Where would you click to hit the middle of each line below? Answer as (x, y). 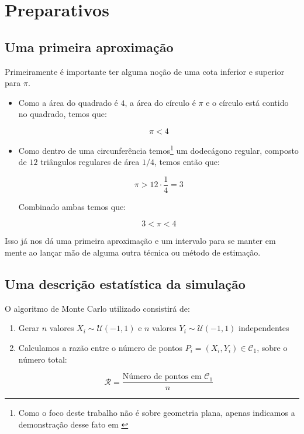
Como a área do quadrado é (68, 102)
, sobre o (272, 348)
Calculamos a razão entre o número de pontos (101, 348)
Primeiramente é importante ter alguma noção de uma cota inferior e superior (145, 71)
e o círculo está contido (247, 102)
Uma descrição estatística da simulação (125, 284)
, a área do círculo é (160, 102)
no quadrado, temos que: (63, 114)
